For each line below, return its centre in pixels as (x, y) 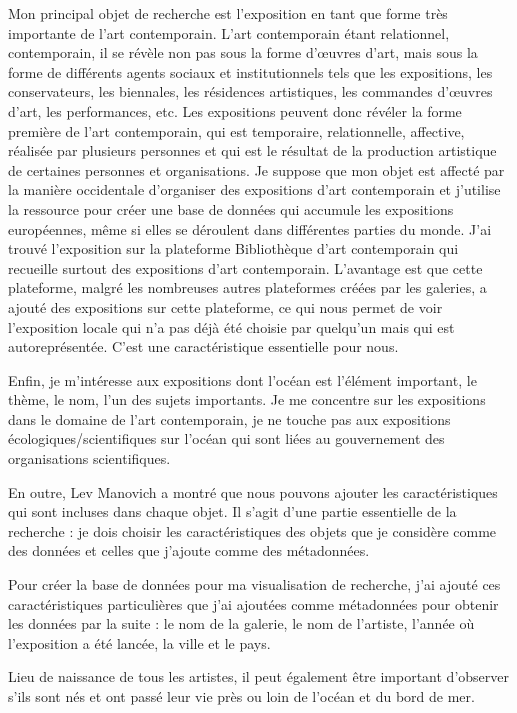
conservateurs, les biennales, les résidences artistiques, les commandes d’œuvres (250, 91)
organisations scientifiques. (89, 458)
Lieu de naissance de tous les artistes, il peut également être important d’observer (258, 676)
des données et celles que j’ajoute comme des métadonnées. (189, 550)
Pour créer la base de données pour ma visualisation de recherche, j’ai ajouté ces (254, 584)
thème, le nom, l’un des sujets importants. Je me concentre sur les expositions (247, 399)
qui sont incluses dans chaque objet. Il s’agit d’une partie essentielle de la (232, 511)
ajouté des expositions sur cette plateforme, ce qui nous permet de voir (225, 306)
